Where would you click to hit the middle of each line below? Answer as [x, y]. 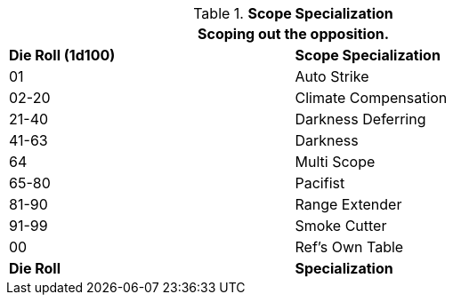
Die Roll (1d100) [62, 55]
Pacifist [320, 183]
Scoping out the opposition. [293, 34]
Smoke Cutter [341, 226]
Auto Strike [332, 76]
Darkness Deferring [360, 119]
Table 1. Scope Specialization [293, 13]
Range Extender [348, 204]
